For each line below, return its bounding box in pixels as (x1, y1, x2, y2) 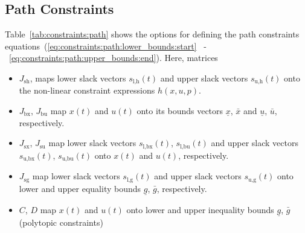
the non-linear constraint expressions (19, 84, 155, 97)
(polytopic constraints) (19, 216, 103, 229)
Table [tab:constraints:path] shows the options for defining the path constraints (5, 28, 300, 40)
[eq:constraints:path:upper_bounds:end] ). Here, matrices (9, 51, 218, 64)
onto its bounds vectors (136, 104, 223, 117)
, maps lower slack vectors (30, 71, 126, 84)
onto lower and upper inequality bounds (126, 203, 274, 215)
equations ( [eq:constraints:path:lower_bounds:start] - (5, 39, 207, 52)
